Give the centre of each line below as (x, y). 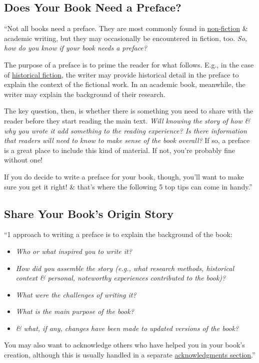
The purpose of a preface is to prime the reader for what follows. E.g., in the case (129, 64)
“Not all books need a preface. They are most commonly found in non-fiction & (126, 28)
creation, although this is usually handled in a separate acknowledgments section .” (130, 355)
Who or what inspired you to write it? (74, 251)
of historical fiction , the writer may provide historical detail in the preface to (121, 74)
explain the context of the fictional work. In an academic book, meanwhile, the (125, 84)
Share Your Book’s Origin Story (89, 213)
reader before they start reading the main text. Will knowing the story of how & (127, 120)
